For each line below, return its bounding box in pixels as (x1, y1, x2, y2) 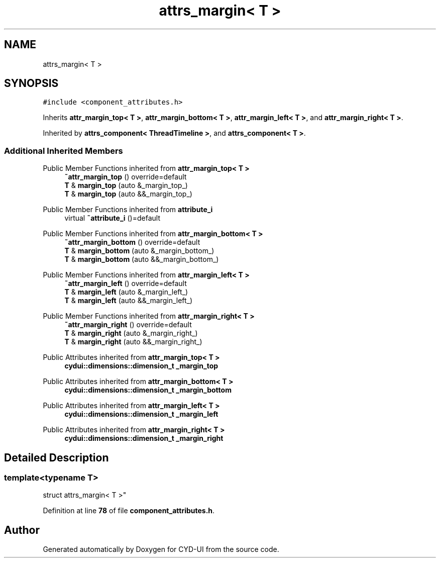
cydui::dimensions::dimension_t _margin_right (64, 434, 224, 443)
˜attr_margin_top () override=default (64, 172, 187, 181)
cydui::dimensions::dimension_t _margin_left (64, 410, 218, 419)
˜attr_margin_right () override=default (64, 320, 192, 329)
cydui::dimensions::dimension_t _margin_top (64, 361, 218, 370)
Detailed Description (4, 451, 109, 464)
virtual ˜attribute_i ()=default (64, 214, 160, 223)
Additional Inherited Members (4, 145, 123, 156)
